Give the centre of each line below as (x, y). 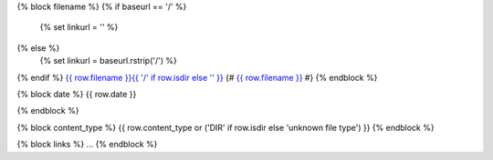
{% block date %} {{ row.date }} (77, 94)
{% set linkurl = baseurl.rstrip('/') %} (108, 61)
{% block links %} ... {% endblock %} (87, 145)
